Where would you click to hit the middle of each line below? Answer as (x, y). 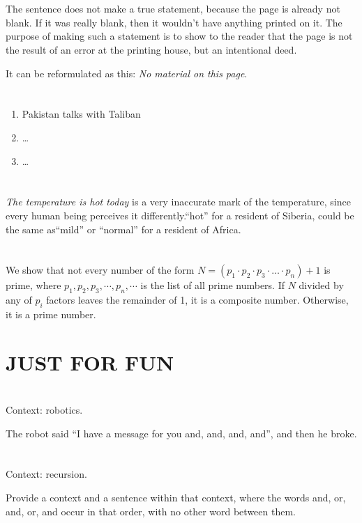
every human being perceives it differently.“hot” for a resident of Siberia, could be (180, 215)
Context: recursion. (46, 474)
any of (19, 300)
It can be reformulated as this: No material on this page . (127, 73)
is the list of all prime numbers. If (212, 285)
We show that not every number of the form (100, 270)
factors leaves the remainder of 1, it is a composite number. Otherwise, (197, 300)
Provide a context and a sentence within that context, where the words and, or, (176, 497)
